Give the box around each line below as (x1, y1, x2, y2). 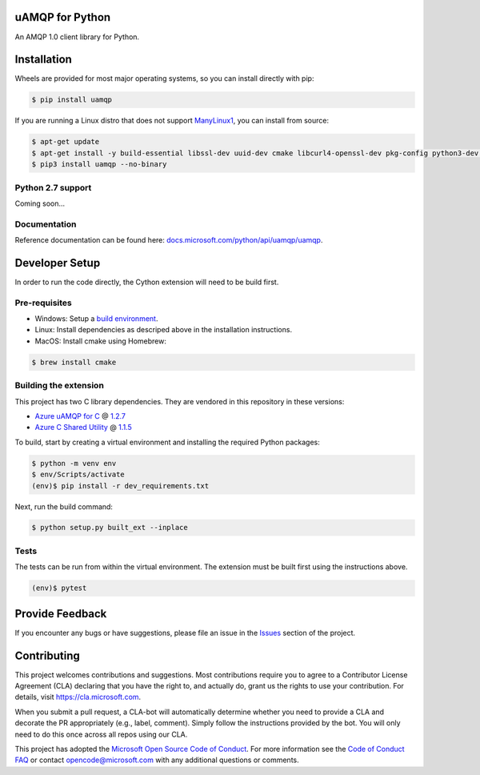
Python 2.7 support (14, 182, 92, 193)
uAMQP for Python (14, 10, 111, 24)
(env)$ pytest (31, 584, 87, 592)
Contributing (14, 649, 80, 662)
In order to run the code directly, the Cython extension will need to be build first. (14, 277, 279, 287)
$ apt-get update (31, 137, 100, 147)
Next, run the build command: (14, 501, 114, 512)
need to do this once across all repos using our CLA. (14, 729, 188, 739)
